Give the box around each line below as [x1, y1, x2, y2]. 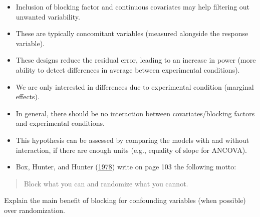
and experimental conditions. [16, 118, 105, 128]
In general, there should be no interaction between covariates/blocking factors [16, 108, 255, 118]
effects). [16, 91, 40, 102]
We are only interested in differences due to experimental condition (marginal [16, 81, 254, 92]
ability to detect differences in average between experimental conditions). [16, 64, 240, 75]
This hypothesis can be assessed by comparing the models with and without [16, 134, 249, 145]
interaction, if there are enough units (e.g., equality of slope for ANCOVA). [16, 144, 247, 155]
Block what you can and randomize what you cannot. [24, 178, 188, 188]
